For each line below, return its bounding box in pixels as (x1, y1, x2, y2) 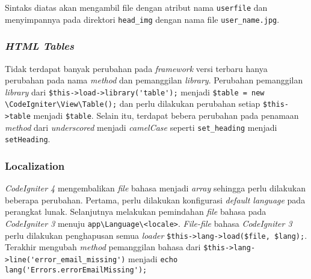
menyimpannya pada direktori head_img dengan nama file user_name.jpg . (5, 13, 280, 25)
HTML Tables (5, 38, 74, 53)
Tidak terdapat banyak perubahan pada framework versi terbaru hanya (5, 62, 268, 74)
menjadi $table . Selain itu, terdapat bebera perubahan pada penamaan (33, 109, 299, 122)
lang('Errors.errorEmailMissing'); (5, 265, 147, 274)
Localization (5, 158, 65, 173)
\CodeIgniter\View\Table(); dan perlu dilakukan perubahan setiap (5, 97, 260, 110)
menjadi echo (128, 252, 178, 265)
